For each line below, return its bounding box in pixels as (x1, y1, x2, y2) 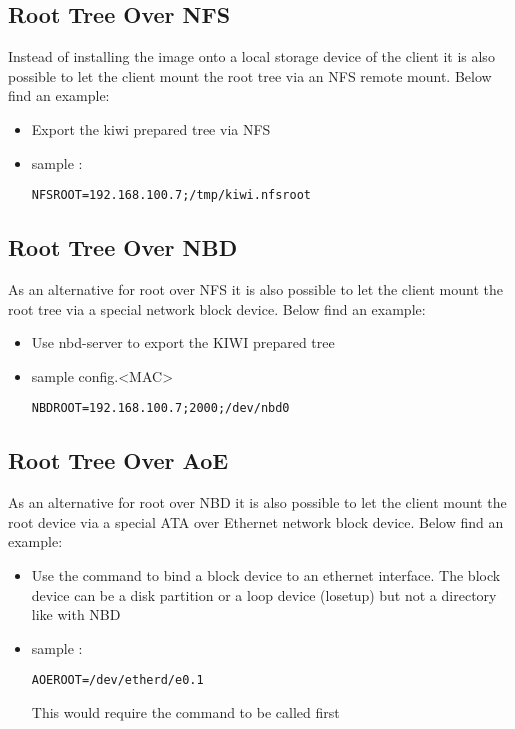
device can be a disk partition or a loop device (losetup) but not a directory (31, 584, 497, 605)
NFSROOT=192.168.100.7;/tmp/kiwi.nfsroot (31, 188, 311, 203)
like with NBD (31, 604, 121, 625)
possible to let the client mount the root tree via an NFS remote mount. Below (8, 65, 492, 86)
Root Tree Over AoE (8, 445, 229, 476)
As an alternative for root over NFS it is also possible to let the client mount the (8, 279, 503, 300)
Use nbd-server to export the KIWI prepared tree (31, 332, 335, 353)
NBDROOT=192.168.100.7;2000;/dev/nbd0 (31, 401, 290, 416)
